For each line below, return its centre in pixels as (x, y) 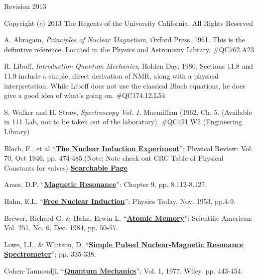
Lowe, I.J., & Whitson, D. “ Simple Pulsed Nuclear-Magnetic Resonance (124, 244)
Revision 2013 (25, 6)
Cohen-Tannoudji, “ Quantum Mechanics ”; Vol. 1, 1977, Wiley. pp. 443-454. (124, 270)
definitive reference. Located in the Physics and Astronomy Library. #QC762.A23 (129, 49)
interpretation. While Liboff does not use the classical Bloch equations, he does (125, 85)
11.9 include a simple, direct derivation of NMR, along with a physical (111, 75)
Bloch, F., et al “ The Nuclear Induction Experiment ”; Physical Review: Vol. (129, 148)
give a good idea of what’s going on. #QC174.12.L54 (85, 95)
